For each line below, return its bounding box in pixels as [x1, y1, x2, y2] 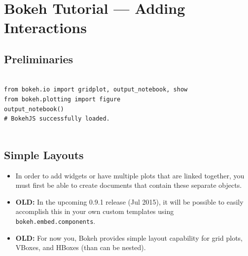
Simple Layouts [4, 147, 84, 162]
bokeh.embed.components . [15, 215, 96, 226]
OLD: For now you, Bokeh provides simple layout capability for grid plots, [15, 232, 243, 243]
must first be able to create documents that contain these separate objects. [15, 180, 242, 190]
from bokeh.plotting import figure [4, 95, 121, 103]
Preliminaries [4, 51, 73, 66]
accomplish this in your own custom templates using [15, 206, 174, 216]
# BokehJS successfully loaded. [4, 115, 110, 123]
